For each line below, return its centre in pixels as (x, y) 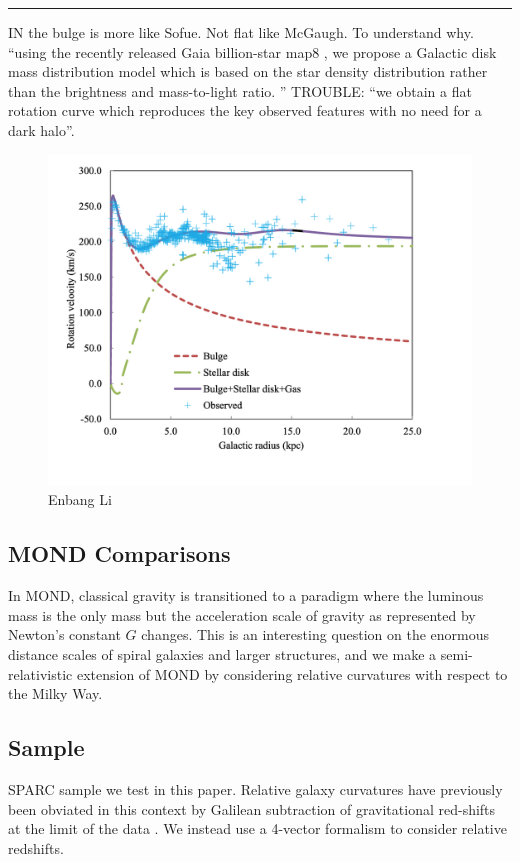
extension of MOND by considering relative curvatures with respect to (292, 673)
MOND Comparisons (119, 553)
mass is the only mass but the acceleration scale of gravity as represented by (242, 614)
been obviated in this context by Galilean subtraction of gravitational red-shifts (252, 808)
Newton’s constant (64, 634)
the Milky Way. (55, 693)
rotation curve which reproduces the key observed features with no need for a (245, 110)
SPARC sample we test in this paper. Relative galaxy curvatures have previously (255, 788)
